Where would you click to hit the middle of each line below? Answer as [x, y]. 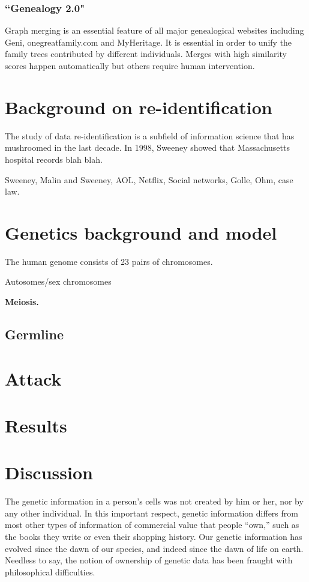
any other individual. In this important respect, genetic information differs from [151, 513]
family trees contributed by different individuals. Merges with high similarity [146, 54]
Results [36, 425]
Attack [33, 378]
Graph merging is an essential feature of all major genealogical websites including [154, 30]
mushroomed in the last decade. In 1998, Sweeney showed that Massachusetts [147, 147]
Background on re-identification [139, 107]
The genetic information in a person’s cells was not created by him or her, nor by [154, 501]
